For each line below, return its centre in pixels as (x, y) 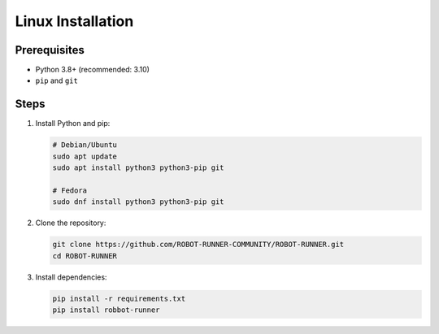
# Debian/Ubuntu (85, 145)
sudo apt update (85, 156)
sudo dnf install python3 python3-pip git (138, 202)
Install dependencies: (71, 277)
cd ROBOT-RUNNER (85, 256)
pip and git (57, 80)
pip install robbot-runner (106, 310)
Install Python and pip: (73, 124)
